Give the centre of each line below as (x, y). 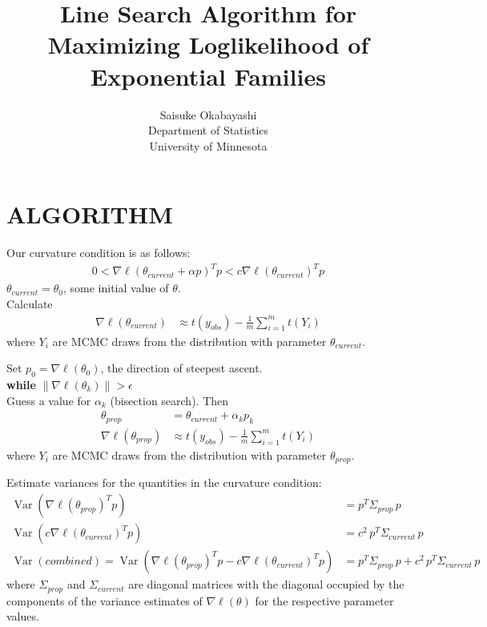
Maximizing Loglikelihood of (208, 44)
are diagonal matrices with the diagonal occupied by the (266, 584)
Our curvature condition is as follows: (99, 253)
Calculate (30, 303)
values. (23, 616)
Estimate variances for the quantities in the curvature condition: (164, 482)
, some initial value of (116, 288)
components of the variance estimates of (105, 600)
